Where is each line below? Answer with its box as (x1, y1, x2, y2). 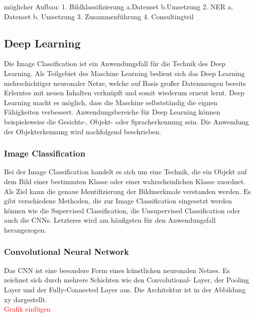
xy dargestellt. (4, 294, 47, 304)
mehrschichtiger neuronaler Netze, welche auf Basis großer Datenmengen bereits (4, 78, 246, 88)
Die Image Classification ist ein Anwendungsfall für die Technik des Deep (4, 58, 226, 69)
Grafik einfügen (4, 304, 51, 314)
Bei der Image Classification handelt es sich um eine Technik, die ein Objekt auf (4, 166, 247, 177)
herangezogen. (4, 224, 46, 235)
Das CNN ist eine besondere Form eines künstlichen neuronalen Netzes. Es (4, 265, 230, 275)
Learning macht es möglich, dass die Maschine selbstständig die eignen (4, 97, 218, 107)
